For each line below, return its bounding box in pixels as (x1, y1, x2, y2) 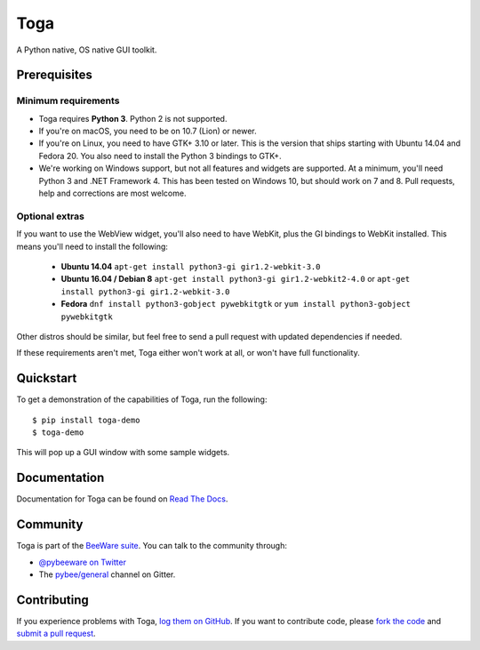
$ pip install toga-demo (32, 414, 140, 425)
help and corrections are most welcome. (38, 188, 187, 199)
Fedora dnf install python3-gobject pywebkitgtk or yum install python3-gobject (60, 299, 412, 309)
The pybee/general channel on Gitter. (38, 569, 176, 580)
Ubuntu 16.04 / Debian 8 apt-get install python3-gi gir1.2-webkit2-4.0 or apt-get (60, 274, 411, 285)
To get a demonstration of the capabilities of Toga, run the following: (16, 394, 268, 405)
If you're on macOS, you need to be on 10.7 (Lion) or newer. (38, 125, 257, 137)
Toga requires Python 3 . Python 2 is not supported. (38, 113, 228, 124)
